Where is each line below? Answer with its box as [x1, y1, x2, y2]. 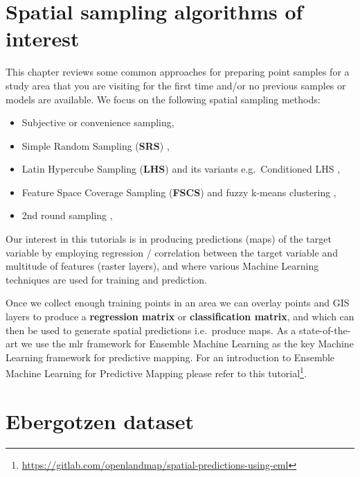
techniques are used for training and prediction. [6, 272, 207, 286]
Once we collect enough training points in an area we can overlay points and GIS [6, 295, 350, 310]
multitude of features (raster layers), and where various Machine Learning [6, 259, 319, 273]
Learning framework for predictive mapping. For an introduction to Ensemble [6, 349, 335, 364]
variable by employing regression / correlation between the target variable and [6, 245, 338, 259]
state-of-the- [298, 322, 351, 337]
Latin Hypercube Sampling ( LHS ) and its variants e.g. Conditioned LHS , [21, 162, 341, 176]
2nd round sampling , [21, 208, 113, 223]
